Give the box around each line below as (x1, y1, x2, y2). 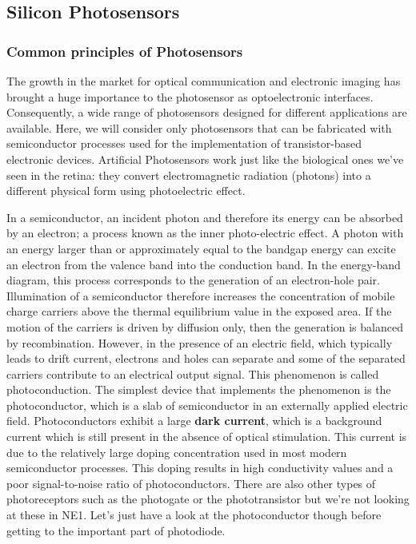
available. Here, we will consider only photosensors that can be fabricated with (6, 119, 392, 136)
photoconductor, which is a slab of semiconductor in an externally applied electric (6, 396, 408, 413)
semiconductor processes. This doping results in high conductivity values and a (6, 459, 394, 476)
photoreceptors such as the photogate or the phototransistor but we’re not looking (6, 490, 410, 507)
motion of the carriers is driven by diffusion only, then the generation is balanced (6, 318, 403, 335)
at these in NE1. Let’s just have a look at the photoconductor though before (6, 506, 382, 523)
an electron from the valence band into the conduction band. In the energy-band (6, 256, 401, 272)
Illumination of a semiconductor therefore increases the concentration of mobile (6, 287, 395, 304)
